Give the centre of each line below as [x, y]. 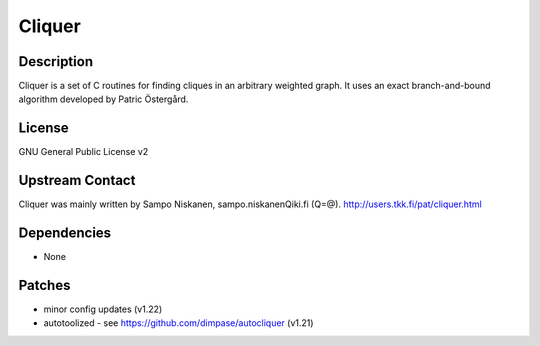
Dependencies [65, 233]
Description [56, 61]
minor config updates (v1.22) [103, 309]
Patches [44, 285]
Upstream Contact [77, 180]
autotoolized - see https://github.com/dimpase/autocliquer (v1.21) [178, 323]
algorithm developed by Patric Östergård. [103, 99]
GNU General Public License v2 [83, 152]
